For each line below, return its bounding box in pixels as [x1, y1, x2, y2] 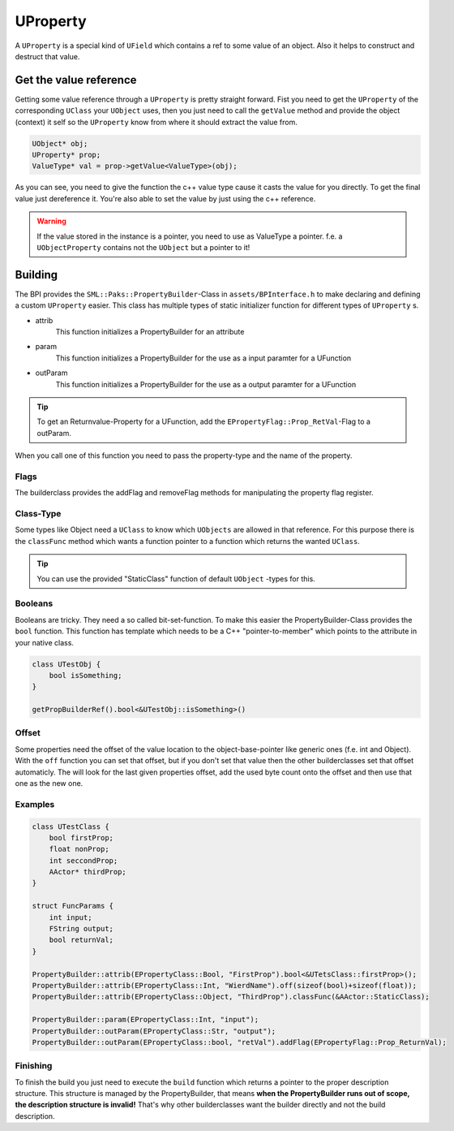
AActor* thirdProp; [49, 867, 127, 877]
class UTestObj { [32, 659, 101, 669]
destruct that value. [15, 51, 80, 61]
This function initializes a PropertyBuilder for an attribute [55, 327, 245, 337]
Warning [36, 216, 66, 227]
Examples [15, 798, 55, 809]
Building [15, 268, 58, 282]
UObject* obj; [32, 139, 88, 148]
